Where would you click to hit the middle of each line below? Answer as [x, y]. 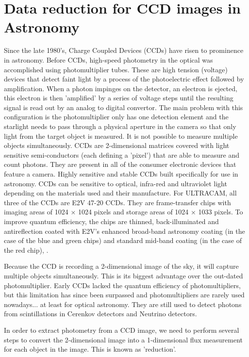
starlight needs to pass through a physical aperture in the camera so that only [120, 126]
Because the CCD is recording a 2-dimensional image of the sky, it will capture [121, 266]
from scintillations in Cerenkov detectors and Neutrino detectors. [100, 314]
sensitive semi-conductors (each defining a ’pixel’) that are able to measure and [122, 154]
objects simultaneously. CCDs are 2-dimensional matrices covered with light [117, 145]
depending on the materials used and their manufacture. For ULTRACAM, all [120, 193]
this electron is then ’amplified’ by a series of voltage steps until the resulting [119, 98]
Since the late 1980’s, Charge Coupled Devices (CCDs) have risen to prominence [124, 50]
